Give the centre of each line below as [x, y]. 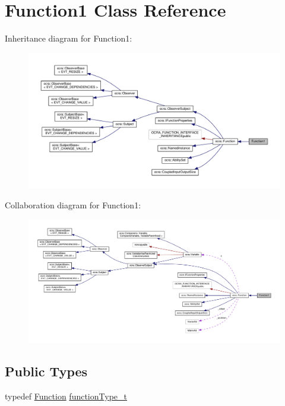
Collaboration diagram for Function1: [73, 204]
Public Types [46, 371]
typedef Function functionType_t [66, 396]
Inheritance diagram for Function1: [69, 38]
